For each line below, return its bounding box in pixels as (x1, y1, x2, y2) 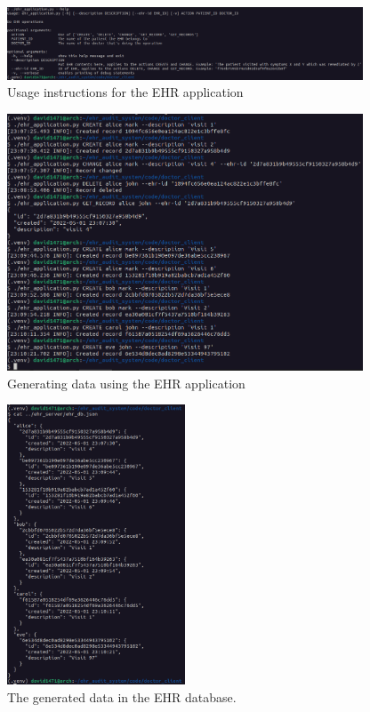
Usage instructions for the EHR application (7, 83, 244, 101)
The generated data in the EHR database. (7, 687, 237, 706)
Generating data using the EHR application (7, 373, 245, 392)
